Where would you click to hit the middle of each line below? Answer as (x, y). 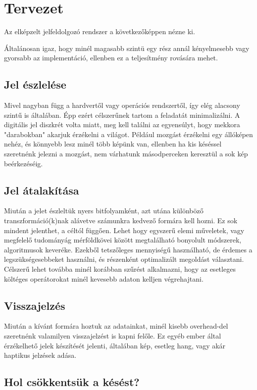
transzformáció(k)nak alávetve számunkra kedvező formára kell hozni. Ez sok (121, 220)
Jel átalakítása (42, 190)
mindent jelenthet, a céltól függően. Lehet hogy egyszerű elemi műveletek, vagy (124, 230)
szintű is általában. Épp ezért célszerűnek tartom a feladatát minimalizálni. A (122, 115)
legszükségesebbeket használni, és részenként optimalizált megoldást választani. (124, 259)
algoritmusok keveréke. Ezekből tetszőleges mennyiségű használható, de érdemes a (128, 249)
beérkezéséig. (24, 163)
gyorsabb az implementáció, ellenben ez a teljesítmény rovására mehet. (111, 58)
